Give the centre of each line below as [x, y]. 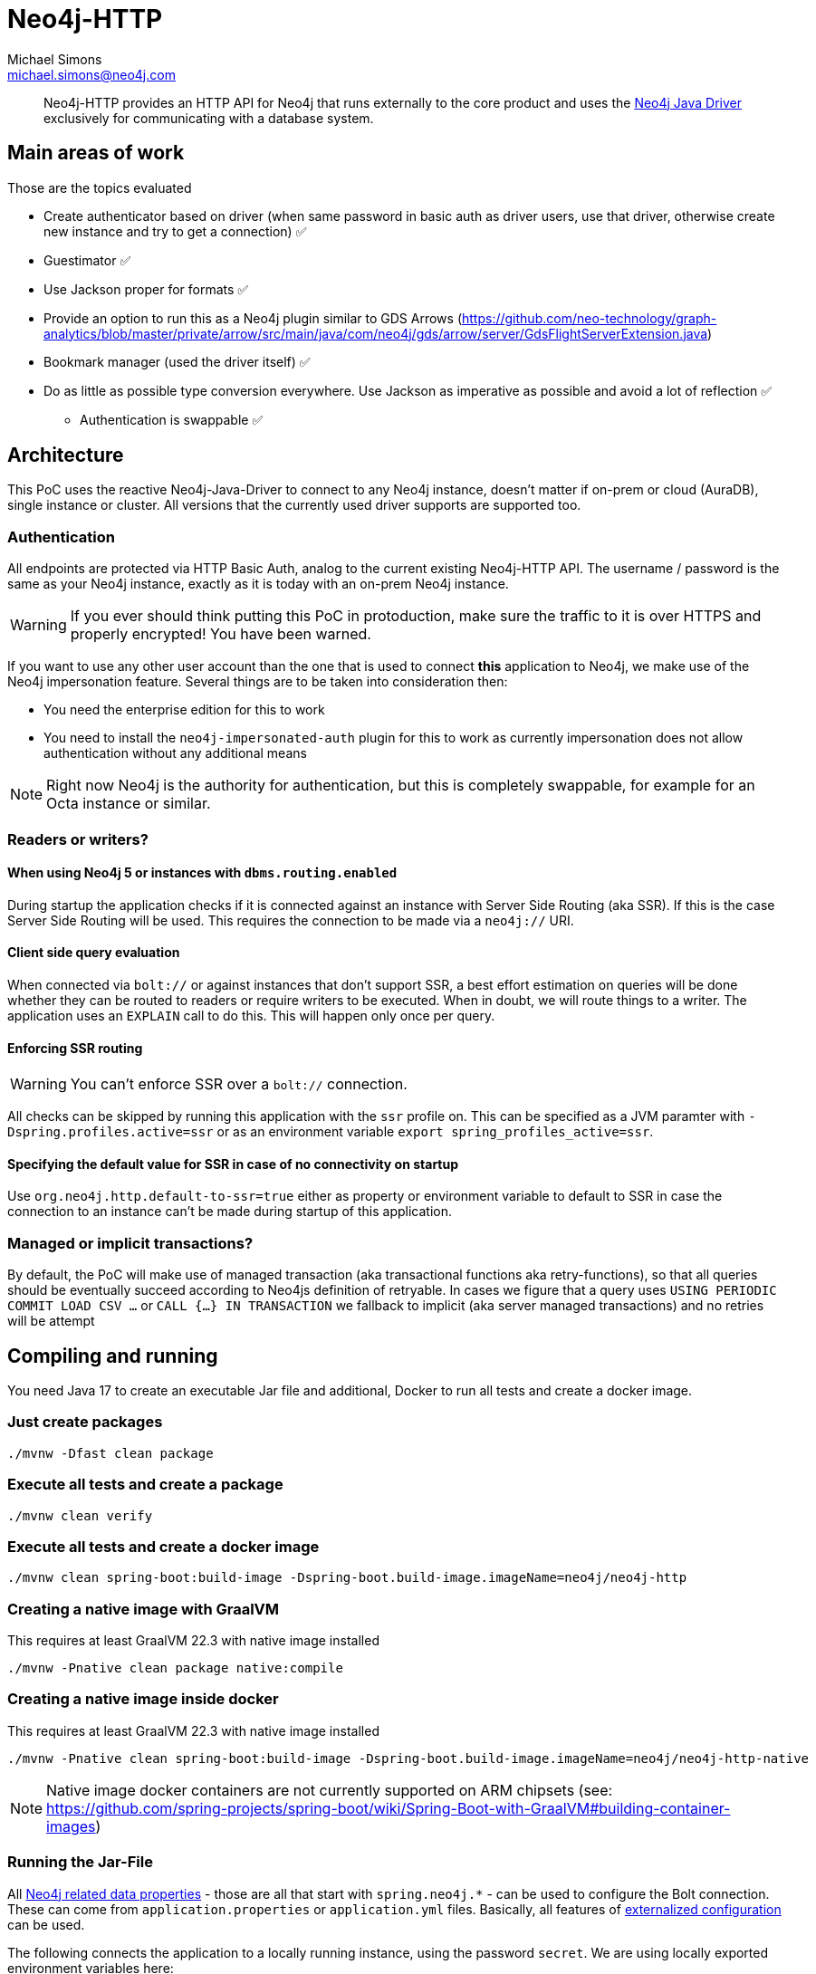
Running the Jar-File [80, 1862]
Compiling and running [113, 1356]
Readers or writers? [78, 839]
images [71, 1826]
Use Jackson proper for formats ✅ [146, 289]
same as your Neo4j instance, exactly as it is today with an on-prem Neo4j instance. [258, 584]
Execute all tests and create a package [145, 1485]
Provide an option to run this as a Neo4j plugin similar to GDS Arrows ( [253, 318]
